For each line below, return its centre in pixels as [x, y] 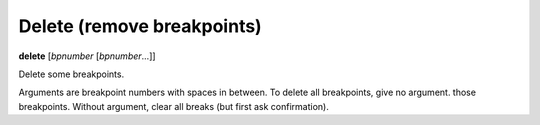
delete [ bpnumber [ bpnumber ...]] [87, 56]
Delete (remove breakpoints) [140, 26]
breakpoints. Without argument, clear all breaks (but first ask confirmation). [173, 106]
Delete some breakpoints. [71, 74]
